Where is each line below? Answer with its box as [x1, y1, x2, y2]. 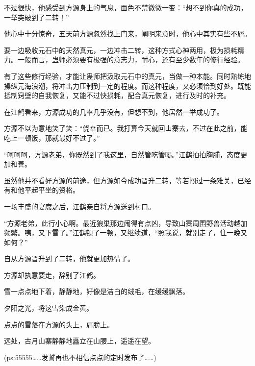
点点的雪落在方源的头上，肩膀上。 [4, 319, 114, 329]
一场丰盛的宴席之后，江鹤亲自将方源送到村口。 [4, 201, 155, 211]
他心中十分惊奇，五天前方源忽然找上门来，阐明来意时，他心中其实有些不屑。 [4, 28, 251, 39]
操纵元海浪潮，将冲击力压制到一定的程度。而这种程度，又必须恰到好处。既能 [4, 80, 251, 91]
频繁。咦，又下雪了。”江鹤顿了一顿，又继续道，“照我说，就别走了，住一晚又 [4, 227, 248, 238]
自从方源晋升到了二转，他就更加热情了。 [4, 253, 134, 264]
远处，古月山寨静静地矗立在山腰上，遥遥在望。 [4, 336, 155, 346]
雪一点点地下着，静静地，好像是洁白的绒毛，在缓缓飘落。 [4, 286, 189, 296]
